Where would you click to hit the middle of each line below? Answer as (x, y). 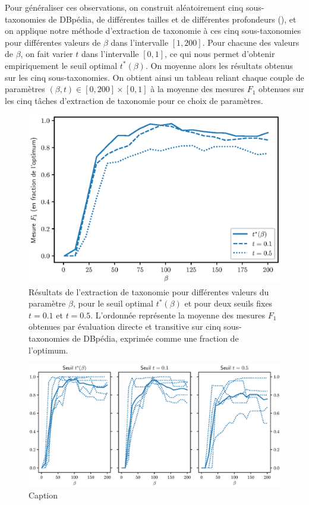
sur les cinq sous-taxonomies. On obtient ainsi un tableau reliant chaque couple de (154, 77)
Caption (43, 495)
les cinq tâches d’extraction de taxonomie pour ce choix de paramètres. (134, 100)
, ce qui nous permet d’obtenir (220, 54)
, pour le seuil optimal (113, 303)
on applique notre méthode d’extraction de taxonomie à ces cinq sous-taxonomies (153, 31)
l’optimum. (48, 350)
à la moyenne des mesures (198, 89)
